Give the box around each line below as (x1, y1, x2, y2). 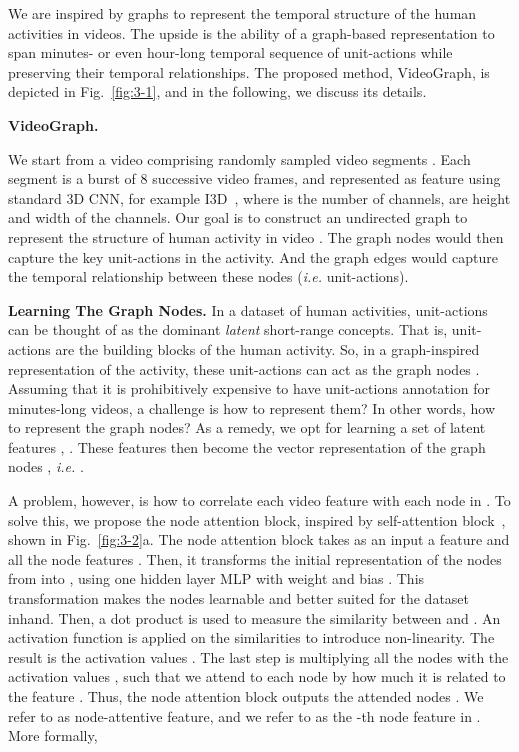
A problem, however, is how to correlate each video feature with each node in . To (8, 490, 511, 511)
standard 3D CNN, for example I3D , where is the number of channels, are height (8, 187, 511, 208)
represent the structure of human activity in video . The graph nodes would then (8, 226, 504, 247)
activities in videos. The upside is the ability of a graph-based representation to (8, 22, 495, 43)
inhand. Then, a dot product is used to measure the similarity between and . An (8, 607, 501, 628)
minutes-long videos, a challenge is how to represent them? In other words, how (8, 397, 495, 418)
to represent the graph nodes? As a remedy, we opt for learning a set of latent (8, 417, 486, 438)
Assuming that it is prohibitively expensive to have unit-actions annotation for (8, 378, 490, 399)
